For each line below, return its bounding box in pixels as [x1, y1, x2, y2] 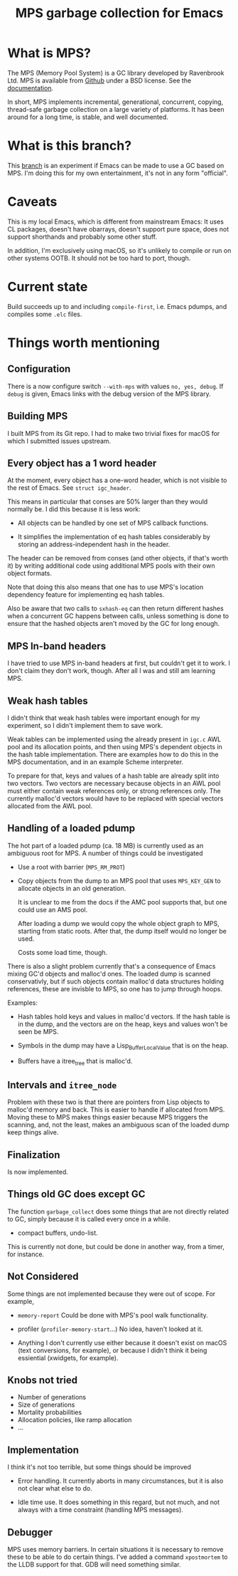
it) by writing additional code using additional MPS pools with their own [7, 561, 215, 570]
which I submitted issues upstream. [7, 437, 112, 445]
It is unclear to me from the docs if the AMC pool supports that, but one [17, 897, 227, 906]
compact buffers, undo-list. [17, 1228, 98, 1237]
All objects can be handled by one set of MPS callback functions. [17, 518, 209, 528]
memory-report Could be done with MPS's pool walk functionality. [17, 1310, 208, 1319]
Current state [7, 279, 88, 295]
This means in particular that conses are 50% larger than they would [7, 497, 208, 506]
